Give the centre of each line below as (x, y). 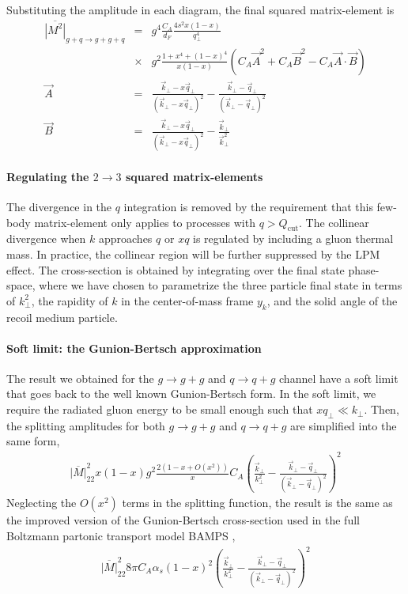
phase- (364, 269)
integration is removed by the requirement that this (248, 206)
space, (21, 285)
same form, (33, 441)
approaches (125, 238)
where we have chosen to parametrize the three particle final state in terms (221, 285)
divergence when (46, 238)
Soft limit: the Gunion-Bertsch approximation (134, 348)
